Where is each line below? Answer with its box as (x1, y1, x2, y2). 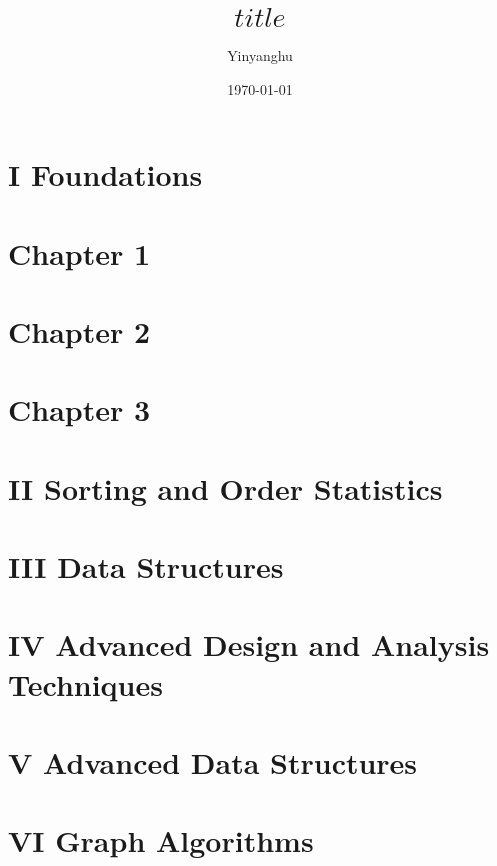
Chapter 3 (8, 389, 151, 430)
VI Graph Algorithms (8, 820, 314, 861)
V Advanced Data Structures (8, 741, 418, 782)
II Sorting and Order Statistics (8, 467, 443, 508)
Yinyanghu (227, 44, 293, 65)
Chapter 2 (8, 310, 151, 351)
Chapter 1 (8, 232, 151, 273)
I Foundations (8, 154, 203, 195)
